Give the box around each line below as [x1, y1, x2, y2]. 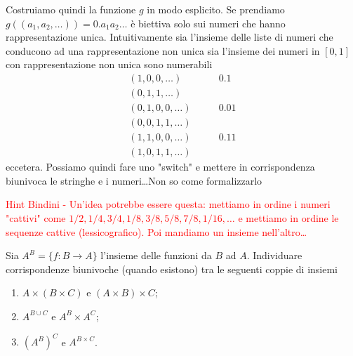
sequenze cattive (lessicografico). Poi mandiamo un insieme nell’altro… [6, 224, 307, 239]
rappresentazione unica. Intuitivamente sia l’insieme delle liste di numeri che [6, 29, 333, 44]
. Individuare [246, 248, 302, 263]
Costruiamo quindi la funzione [6, 2, 136, 16]
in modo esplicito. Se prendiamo [147, 2, 285, 16]
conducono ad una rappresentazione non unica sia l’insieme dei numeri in [6, 43, 320, 58]
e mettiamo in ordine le [238, 210, 339, 225]
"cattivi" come [6, 210, 66, 225]
